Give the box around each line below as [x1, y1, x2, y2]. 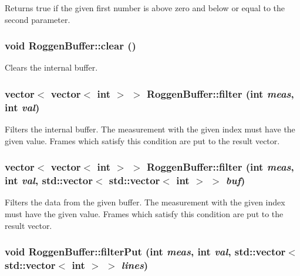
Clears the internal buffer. [5, 61, 98, 74]
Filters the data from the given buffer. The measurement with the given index [5, 196, 285, 208]
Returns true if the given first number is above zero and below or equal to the [5, 2, 285, 14]
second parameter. [5, 13, 70, 25]
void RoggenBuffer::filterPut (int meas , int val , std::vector [5, 244, 286, 259]
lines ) [121, 258, 149, 272]
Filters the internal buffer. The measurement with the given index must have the [5, 123, 295, 135]
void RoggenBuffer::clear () [5, 38, 136, 53]
